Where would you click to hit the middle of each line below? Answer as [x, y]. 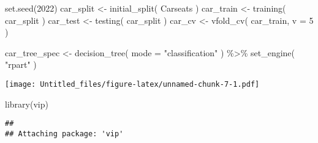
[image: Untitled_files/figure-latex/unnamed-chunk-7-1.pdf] [132, 84]
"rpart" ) [21, 64]
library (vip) [27, 104]
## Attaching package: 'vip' [64, 134]
